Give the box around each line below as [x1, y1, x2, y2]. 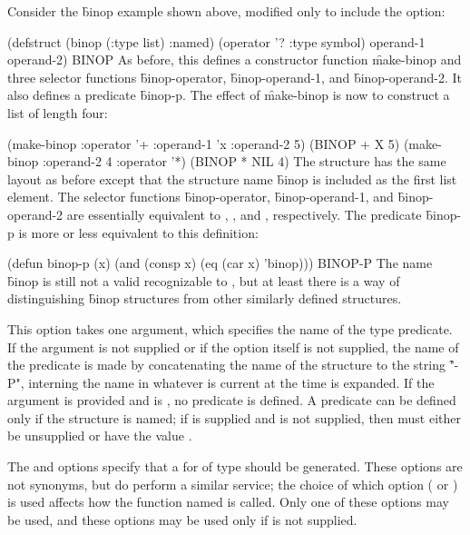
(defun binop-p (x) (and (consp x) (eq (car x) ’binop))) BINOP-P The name [7, 253, 433, 272]
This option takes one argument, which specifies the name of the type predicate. [7, 319, 453, 338]
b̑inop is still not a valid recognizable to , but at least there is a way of [7, 271, 400, 290]
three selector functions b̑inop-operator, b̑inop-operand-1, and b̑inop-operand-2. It [7, 67, 462, 86]
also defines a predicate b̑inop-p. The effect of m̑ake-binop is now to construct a [7, 85, 450, 104]
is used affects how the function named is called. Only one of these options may [7, 492, 449, 511]
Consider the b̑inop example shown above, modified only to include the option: [7, 2, 446, 20]
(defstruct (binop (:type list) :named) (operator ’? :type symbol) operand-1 [7, 32, 426, 51]
